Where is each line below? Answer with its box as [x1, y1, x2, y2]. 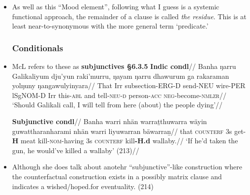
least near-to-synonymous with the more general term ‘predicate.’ [12, 21, 209, 31]
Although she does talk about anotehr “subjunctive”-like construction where [12, 162, 242, 172]
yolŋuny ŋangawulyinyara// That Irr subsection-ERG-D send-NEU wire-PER [12, 80, 246, 91]
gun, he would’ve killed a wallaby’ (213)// [12, 145, 139, 155]
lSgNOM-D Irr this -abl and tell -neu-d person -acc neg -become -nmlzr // [12, 90, 226, 100]
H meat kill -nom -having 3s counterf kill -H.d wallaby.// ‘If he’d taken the [12, 135, 238, 146]
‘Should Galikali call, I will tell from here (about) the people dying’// [12, 99, 223, 110]
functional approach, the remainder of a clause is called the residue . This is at [12, 11, 247, 21]
